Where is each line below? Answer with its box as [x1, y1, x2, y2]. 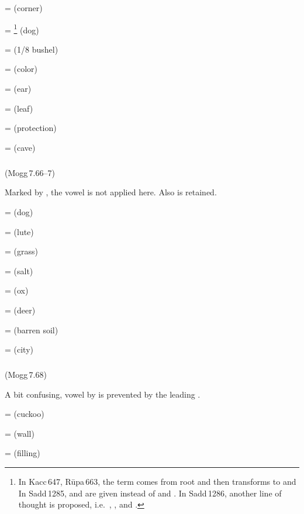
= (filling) [5, 447, 40, 459]
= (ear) [5, 82, 32, 95]
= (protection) [5, 122, 57, 134]
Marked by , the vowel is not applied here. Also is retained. [5, 186, 217, 198]
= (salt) [5, 264, 33, 277]
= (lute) [5, 225, 34, 237]
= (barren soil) [5, 323, 58, 336]
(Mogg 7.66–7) [5, 166, 55, 178]
